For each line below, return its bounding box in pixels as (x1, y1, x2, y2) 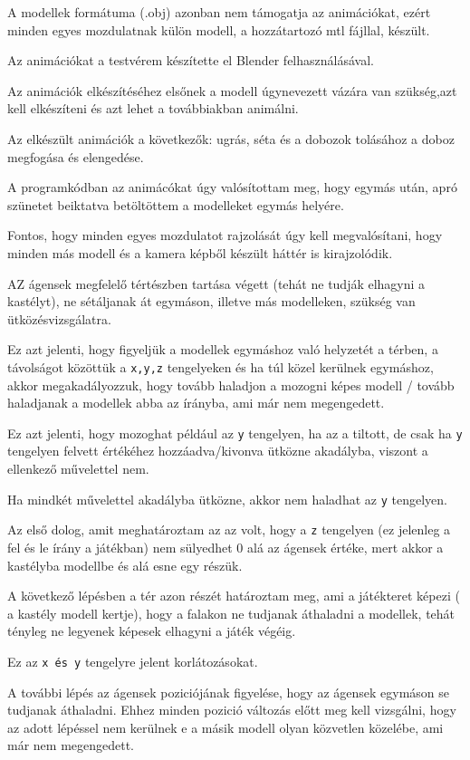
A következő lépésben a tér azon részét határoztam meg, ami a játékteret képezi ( (7, 586, 460, 605)
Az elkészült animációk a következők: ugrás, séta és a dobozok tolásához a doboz (7, 129, 455, 148)
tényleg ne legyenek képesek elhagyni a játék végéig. (7, 621, 296, 640)
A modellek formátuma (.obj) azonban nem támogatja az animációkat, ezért (7, 3, 431, 21)
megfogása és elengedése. (7, 147, 144, 166)
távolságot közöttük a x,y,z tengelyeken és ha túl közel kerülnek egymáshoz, (7, 357, 434, 376)
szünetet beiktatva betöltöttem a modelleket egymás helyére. (7, 195, 344, 214)
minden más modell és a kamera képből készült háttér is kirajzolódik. (7, 243, 393, 262)
